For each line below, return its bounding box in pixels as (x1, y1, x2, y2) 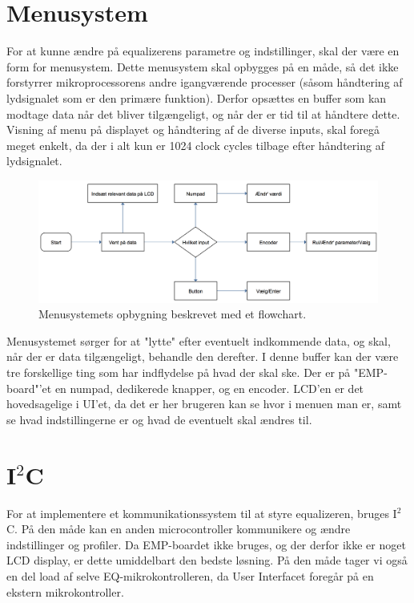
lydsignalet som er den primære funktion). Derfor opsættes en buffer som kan (6, 89, 387, 106)
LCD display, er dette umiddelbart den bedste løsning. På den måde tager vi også (6, 552, 408, 569)
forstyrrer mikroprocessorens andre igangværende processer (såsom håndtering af (6, 74, 403, 91)
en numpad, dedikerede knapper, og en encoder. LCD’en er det (54, 379, 364, 396)
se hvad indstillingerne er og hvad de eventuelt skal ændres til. (6, 411, 312, 427)
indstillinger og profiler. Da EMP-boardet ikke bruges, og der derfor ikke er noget (6, 536, 406, 552)
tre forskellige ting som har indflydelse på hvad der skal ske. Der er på (6, 364, 351, 381)
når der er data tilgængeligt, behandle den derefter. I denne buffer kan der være (6, 348, 399, 365)
